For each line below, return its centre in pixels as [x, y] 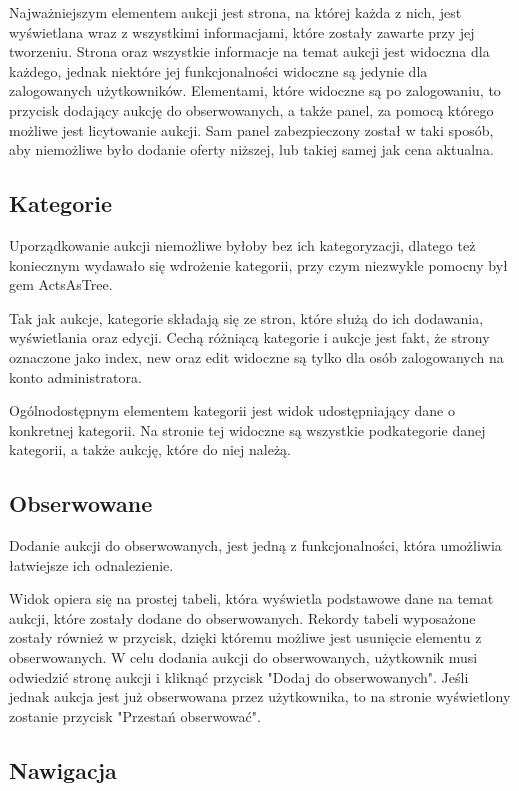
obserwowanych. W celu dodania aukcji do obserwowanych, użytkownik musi [243, 657]
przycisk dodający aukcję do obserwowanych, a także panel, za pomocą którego [251, 109]
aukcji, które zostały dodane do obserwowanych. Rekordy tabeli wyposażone [242, 617]
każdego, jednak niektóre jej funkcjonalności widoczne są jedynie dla [218, 70]
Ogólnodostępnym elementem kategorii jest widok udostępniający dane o [232, 410]
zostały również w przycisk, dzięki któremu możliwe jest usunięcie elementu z [245, 637]
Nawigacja [63, 769]
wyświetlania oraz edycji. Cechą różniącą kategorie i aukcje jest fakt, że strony [249, 337]
